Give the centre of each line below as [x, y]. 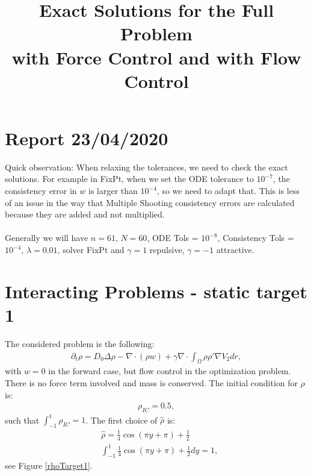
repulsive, [167, 250]
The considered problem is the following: [80, 343]
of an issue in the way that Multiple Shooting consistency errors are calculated [150, 202]
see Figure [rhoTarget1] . [49, 465]
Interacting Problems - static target [156, 291]
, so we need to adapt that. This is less [228, 191]
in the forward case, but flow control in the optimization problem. [170, 371]
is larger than [113, 191]
